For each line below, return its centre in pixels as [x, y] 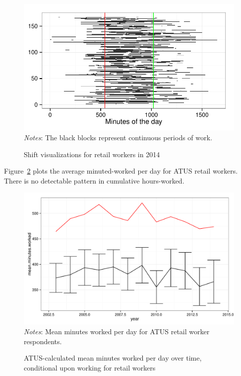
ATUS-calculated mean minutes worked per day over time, [113, 358]
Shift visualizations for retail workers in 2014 [92, 154]
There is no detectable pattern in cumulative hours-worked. [94, 180]
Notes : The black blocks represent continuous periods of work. [118, 137]
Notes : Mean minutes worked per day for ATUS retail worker [117, 331]
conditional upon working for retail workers [90, 367]
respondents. [43, 341]
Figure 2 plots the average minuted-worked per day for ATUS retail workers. [121, 171]
